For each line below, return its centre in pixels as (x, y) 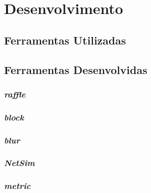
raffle (15, 94)
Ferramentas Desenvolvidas (76, 69)
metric (17, 186)
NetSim (19, 163)
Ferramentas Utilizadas (65, 40)
